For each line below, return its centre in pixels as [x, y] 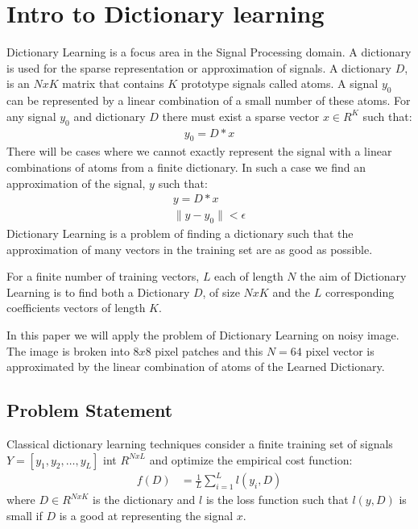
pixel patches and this [209, 350]
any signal [31, 116]
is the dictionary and [144, 500]
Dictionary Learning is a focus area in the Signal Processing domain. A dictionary [209, 52]
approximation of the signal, [76, 183]
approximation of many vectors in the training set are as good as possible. [190, 249]
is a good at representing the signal [146, 515]
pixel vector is [340, 350]
